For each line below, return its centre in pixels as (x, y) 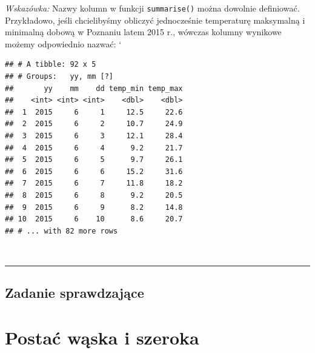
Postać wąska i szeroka (102, 337)
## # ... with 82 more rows (61, 231)
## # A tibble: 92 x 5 (51, 65)
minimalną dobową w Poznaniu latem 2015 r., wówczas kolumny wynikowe (143, 32)
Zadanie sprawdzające (75, 293)
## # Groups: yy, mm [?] (59, 77)
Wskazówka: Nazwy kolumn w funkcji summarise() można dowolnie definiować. (152, 8)
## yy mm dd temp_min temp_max (94, 88)
